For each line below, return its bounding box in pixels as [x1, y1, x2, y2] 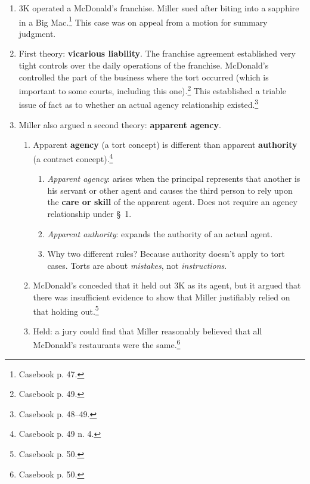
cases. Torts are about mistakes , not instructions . [47, 259, 227, 271]
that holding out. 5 [33, 303, 99, 317]
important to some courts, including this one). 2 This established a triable [18, 83, 287, 97]
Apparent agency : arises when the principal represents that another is [47, 172, 300, 185]
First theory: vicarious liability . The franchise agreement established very [18, 47, 296, 60]
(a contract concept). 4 [33, 150, 113, 165]
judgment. [18, 27, 56, 39]
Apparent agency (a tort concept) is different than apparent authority [33, 138, 297, 151]
